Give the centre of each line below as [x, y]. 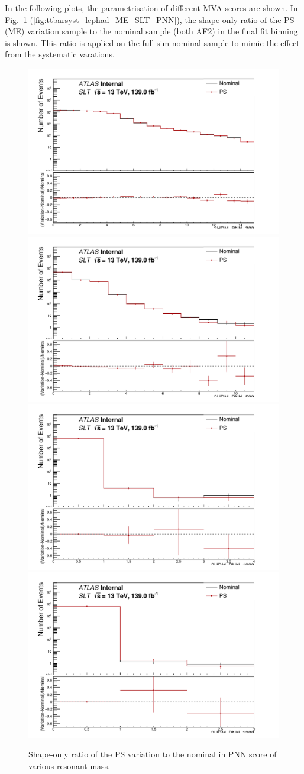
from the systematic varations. [60, 54]
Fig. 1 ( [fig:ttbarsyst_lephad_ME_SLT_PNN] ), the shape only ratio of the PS [150, 19]
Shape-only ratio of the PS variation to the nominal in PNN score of [153, 754]
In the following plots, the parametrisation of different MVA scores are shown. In [151, 8]
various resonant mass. [69, 765]
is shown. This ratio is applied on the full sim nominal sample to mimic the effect [152, 42]
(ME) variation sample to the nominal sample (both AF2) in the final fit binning [151, 31]
